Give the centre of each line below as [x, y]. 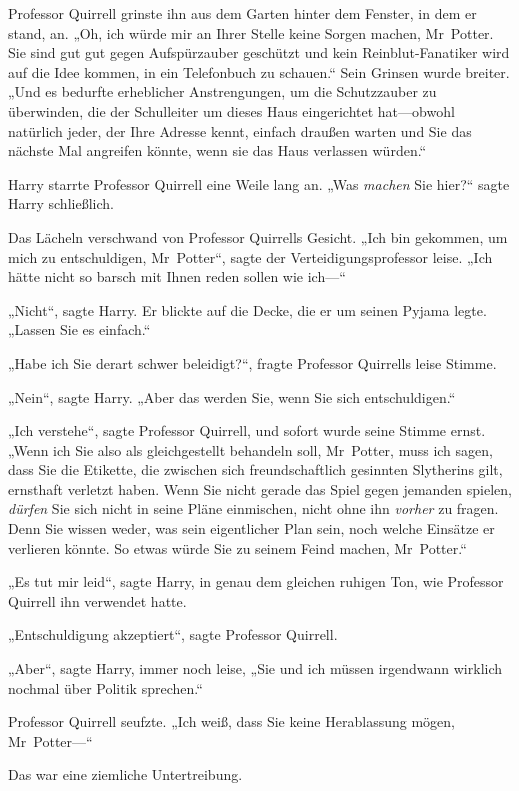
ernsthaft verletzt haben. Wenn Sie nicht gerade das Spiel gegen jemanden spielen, [260, 488]
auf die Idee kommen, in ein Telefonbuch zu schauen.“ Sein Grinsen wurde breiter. [259, 71]
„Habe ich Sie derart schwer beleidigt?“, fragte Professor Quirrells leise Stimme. [252, 362]
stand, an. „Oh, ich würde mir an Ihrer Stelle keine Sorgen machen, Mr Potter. [251, 32]
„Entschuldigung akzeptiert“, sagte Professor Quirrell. [173, 634]
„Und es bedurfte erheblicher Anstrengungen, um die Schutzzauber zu [222, 91]
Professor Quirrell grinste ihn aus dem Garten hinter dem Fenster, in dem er [242, 13]
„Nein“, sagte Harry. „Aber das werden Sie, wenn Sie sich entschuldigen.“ [232, 396]
